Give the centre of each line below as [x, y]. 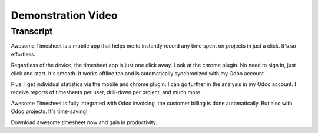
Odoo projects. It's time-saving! [49, 111]
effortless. [23, 54]
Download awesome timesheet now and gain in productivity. [84, 122]
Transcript [32, 31]
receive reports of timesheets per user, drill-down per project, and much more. [106, 92]
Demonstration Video [64, 15]
